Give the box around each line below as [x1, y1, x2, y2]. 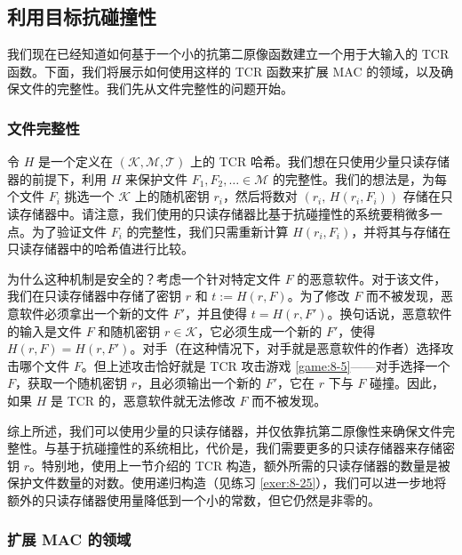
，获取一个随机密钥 [15, 374, 128, 392]
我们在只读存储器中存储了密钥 [7, 286, 181, 305]
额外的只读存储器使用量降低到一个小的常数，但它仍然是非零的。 [7, 490, 380, 509]
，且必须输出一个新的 [137, 374, 262, 392]
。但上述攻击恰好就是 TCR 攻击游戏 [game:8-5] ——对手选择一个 [81, 356, 450, 374]
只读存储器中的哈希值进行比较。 [7, 239, 194, 258]
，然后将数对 [222, 187, 298, 205]
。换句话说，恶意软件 [327, 303, 452, 322]
